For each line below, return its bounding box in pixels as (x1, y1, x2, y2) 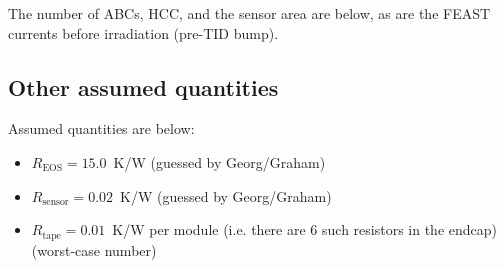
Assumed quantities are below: (8, 118, 195, 139)
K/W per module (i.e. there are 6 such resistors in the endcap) (112, 219, 498, 240)
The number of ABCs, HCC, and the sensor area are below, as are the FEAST (8, 3, 491, 23)
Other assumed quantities (8, 71, 279, 102)
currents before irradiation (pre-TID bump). (8, 22, 279, 43)
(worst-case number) (31, 239, 157, 260)
